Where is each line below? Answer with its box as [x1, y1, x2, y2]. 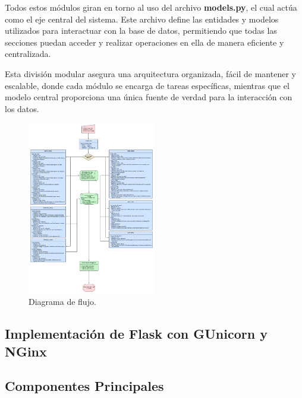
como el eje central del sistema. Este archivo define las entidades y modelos [5, 12, 279, 25]
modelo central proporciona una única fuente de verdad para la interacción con [5, 91, 292, 103]
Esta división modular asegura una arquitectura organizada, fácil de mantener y [5, 67, 296, 79]
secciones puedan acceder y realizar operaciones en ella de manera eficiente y [5, 36, 284, 48]
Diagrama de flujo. [29, 295, 96, 308]
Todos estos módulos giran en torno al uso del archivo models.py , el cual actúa [5, 1, 297, 13]
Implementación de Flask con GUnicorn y [5, 324, 268, 343]
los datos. [5, 102, 39, 114]
